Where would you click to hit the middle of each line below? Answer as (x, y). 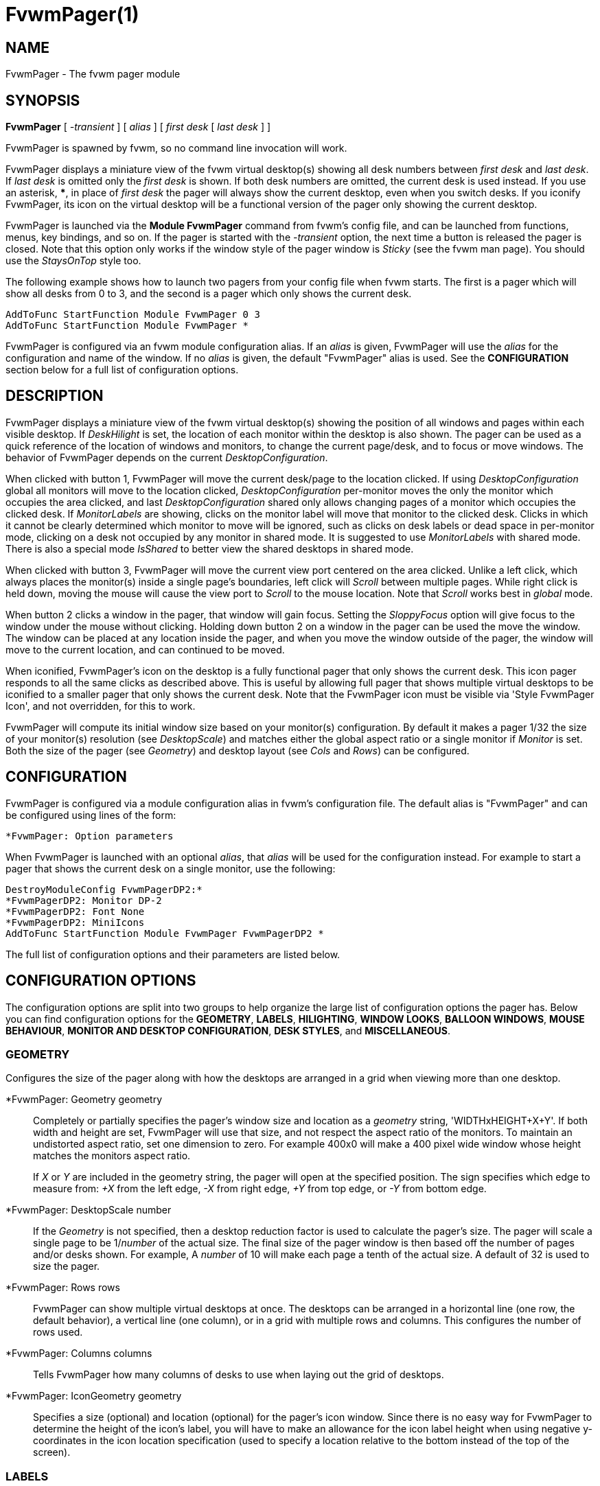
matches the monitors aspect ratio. (112, 1156)
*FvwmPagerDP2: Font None (75, 911)
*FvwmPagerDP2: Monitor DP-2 (84, 900)
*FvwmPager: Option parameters (90, 836)
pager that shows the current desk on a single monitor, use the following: (171, 868)
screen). (52, 1452)
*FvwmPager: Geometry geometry (84, 1100)
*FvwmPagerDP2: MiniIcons (75, 922)
